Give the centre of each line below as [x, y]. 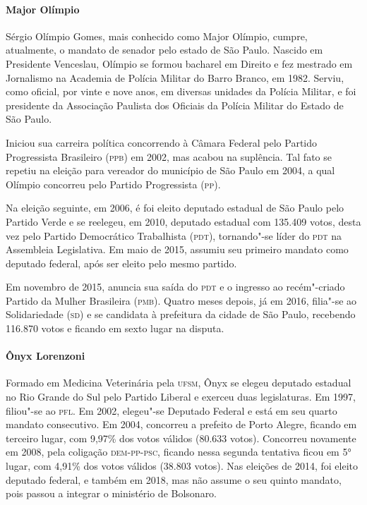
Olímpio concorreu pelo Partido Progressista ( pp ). [113, 184]
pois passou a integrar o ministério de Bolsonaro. [112, 493]
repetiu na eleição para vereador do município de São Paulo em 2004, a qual [170, 170]
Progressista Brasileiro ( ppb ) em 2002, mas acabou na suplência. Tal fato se [169, 156]
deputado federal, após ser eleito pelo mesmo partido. [121, 263]
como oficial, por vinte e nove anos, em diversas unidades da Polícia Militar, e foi [181, 91]
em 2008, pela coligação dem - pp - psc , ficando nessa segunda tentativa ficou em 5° [179, 452]
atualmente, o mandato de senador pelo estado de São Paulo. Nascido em [164, 50]
